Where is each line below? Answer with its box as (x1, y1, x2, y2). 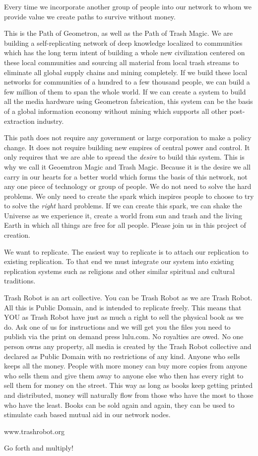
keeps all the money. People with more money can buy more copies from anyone (4, 361, 248, 371)
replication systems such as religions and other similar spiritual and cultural (4, 266, 235, 276)
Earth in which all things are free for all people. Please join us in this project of (4, 220, 246, 230)
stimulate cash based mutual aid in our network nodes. (4, 409, 171, 420)
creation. (4, 230, 30, 240)
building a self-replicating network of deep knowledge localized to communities (4, 37, 243, 48)
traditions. (4, 275, 36, 286)
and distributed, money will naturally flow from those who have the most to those (4, 389, 254, 400)
